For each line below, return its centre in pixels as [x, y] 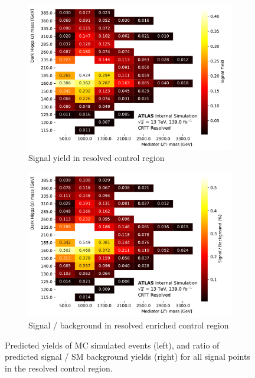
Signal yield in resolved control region [97, 158]
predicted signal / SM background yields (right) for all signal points [127, 356]
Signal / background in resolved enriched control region [129, 325]
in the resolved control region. [59, 368]
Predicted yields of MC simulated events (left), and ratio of [112, 345]
